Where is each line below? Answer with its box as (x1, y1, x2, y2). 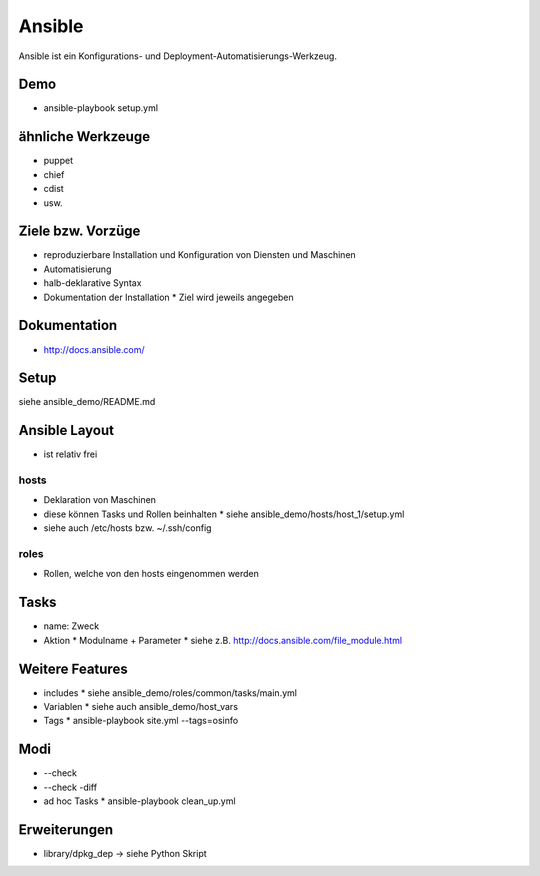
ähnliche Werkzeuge (18, 128, 150, 145)
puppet (43, 155, 74, 167)
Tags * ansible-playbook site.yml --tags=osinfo (43, 715, 239, 727)
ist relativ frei (43, 448, 98, 460)
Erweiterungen (18, 821, 114, 838)
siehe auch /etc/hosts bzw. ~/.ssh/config (43, 522, 212, 534)
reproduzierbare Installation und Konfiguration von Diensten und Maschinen (43, 249, 357, 261)
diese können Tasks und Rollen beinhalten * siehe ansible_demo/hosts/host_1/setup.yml (43, 508, 405, 520)
